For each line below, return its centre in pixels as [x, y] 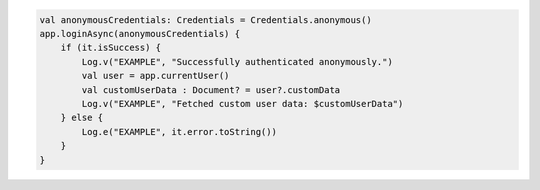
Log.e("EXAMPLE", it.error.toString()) [179, 131]
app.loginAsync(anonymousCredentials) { [139, 33]
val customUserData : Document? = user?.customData [211, 89]
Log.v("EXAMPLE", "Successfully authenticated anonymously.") [237, 61]
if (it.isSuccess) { [111, 48]
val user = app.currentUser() [155, 76]
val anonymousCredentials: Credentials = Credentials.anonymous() [205, 19]
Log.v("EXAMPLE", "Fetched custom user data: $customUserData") [242, 103]
